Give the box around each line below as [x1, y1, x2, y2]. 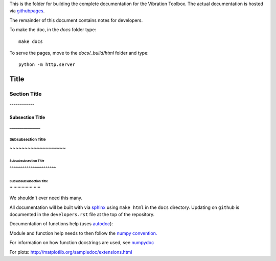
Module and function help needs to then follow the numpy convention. [9, 230, 157, 236]
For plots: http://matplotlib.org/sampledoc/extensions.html [9, 249, 132, 255]
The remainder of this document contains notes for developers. [9, 17, 143, 23]
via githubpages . [9, 8, 45, 14]
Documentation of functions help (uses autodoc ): [9, 221, 113, 227]
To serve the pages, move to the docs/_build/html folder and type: [9, 50, 149, 56]
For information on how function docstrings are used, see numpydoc [9, 240, 154, 246]
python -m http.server [18, 62, 76, 67]
